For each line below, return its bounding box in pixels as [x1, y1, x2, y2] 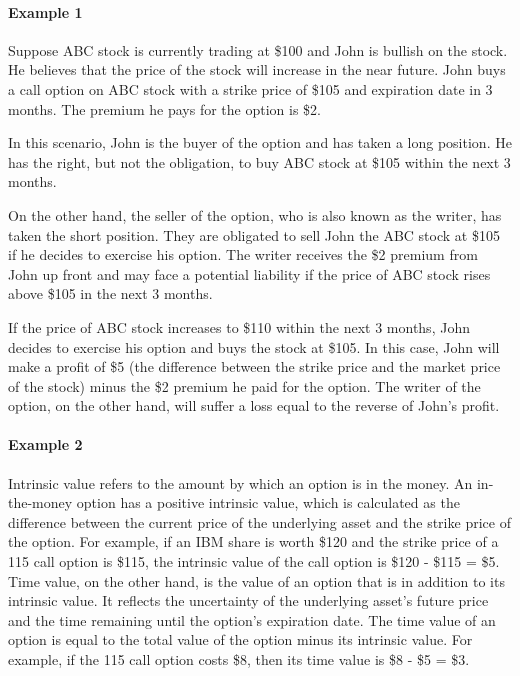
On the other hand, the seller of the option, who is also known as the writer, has [8, 204, 502, 225]
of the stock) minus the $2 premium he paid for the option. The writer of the [8, 375, 481, 396]
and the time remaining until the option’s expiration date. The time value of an [8, 609, 496, 630]
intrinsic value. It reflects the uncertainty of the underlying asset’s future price [8, 590, 489, 611]
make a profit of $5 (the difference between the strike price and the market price [8, 356, 501, 377]
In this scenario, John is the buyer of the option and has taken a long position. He [8, 132, 512, 153]
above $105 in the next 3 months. [8, 283, 213, 304]
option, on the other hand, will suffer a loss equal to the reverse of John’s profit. [8, 395, 500, 416]
